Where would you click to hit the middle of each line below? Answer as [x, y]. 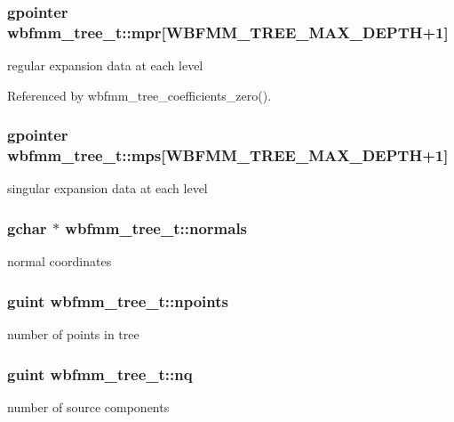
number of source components [88, 406]
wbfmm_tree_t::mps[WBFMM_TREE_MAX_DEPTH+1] [228, 155]
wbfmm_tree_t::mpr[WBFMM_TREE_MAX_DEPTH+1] [228, 32]
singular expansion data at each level [108, 188]
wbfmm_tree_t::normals [156, 227]
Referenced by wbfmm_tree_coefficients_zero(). [139, 95]
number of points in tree [73, 334]
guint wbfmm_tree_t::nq [100, 373]
